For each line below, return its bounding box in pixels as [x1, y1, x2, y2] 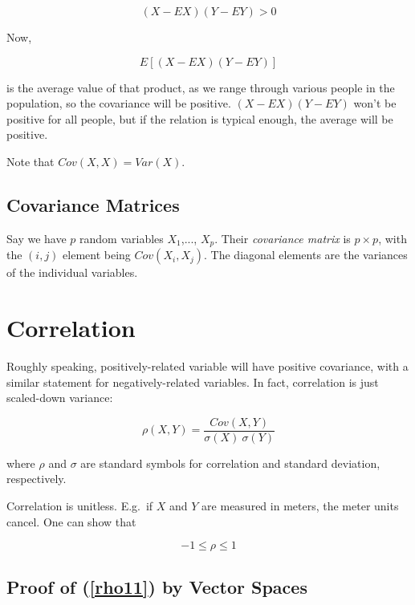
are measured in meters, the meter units [201, 497, 399, 514]
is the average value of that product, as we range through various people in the [6, 79, 395, 95]
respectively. [6, 470, 67, 487]
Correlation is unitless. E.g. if [6, 497, 153, 514]
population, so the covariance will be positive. [6, 95, 231, 112]
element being [63, 246, 131, 263]
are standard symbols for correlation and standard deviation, [80, 454, 380, 471]
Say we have [6, 229, 67, 246]
